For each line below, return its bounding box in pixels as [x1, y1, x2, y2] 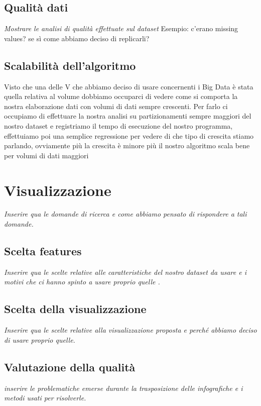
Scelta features [4, 243, 82, 259]
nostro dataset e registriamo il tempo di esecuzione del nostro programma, [4, 120, 233, 131]
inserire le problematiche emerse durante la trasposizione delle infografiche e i [4, 382, 243, 393]
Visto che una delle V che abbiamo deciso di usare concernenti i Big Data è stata [4, 81, 253, 91]
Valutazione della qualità [4, 359, 136, 374]
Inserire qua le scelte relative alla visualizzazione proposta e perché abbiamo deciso [4, 325, 257, 335]
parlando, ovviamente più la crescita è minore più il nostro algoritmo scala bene [4, 140, 250, 151]
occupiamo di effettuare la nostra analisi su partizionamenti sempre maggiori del [4, 111, 251, 121]
